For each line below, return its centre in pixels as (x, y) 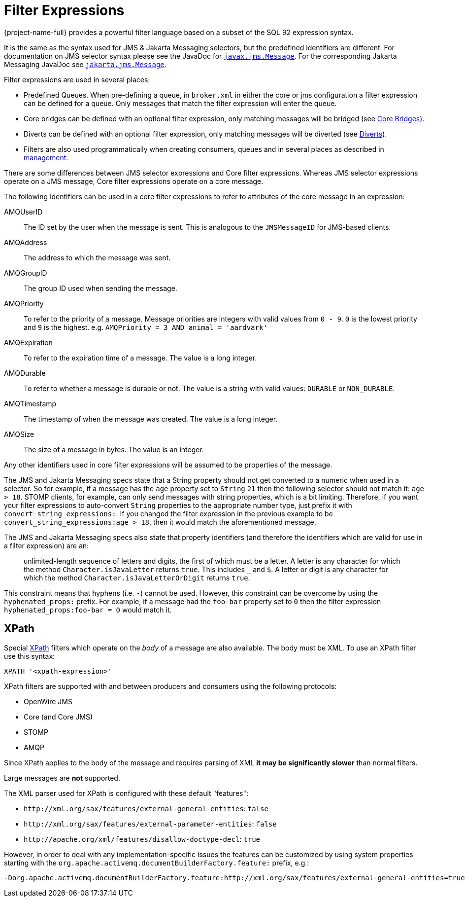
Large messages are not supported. (62, 778)
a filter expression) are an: (47, 545)
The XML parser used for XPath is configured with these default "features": (126, 793)
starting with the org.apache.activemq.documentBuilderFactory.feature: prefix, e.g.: (157, 863)
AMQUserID (23, 212)
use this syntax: (30, 656)
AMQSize (19, 434)
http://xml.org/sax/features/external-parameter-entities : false (150, 824)
